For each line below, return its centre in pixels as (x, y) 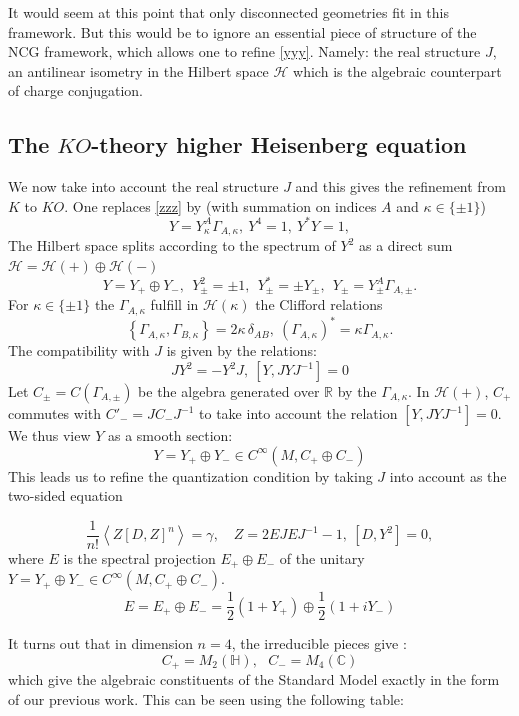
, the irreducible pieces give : (319, 643)
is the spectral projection (139, 557)
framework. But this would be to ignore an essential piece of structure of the (242, 31)
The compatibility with (79, 350)
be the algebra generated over (229, 391)
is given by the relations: (241, 350)
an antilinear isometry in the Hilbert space (138, 70)
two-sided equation (65, 495)
